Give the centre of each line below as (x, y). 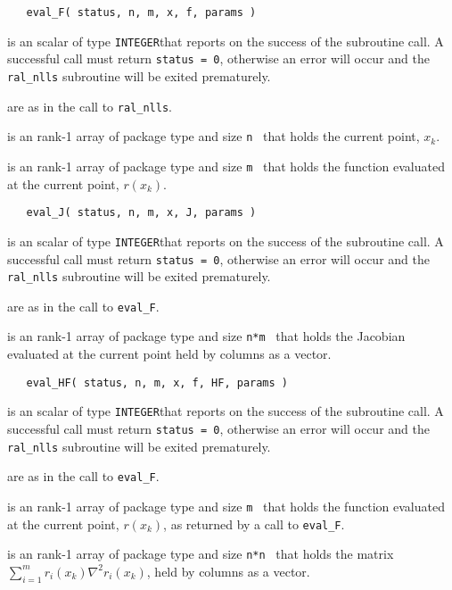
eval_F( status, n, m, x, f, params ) (141, 12)
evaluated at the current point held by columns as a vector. (169, 354)
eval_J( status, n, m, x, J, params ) (141, 213)
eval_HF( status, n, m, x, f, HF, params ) (157, 382)
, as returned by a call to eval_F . (254, 524)
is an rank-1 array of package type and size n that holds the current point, (214, 136)
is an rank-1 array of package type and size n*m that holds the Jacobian (206, 336)
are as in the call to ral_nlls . (90, 106)
